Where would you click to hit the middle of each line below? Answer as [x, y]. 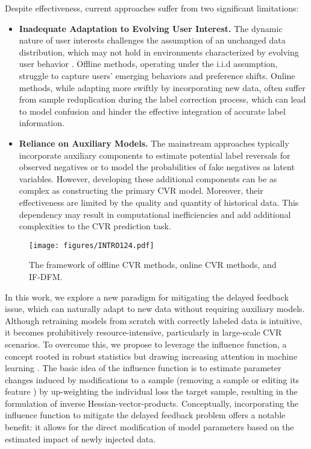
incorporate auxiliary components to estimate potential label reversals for [155, 155]
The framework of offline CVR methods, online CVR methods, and [153, 265]
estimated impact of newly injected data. [80, 438]
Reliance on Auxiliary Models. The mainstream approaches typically [154, 143]
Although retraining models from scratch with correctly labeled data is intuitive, [154, 320]
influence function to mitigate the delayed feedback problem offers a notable [145, 415]
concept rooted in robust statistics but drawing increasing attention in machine [151, 356]
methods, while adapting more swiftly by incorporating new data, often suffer [162, 87]
